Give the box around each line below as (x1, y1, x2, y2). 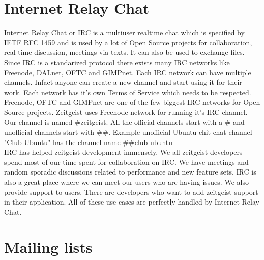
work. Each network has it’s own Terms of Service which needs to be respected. (4, 86, 251, 97)
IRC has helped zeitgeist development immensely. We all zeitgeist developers (4, 147, 243, 157)
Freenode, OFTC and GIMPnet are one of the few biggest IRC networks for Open (4, 97, 260, 107)
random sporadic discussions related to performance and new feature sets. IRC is (4, 166, 256, 177)
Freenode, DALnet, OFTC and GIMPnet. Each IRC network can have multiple (4, 67, 251, 77)
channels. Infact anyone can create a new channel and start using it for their (4, 77, 242, 88)
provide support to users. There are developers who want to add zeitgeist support (4, 186, 258, 197)
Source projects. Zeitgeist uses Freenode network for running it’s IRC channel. (4, 106, 248, 117)
